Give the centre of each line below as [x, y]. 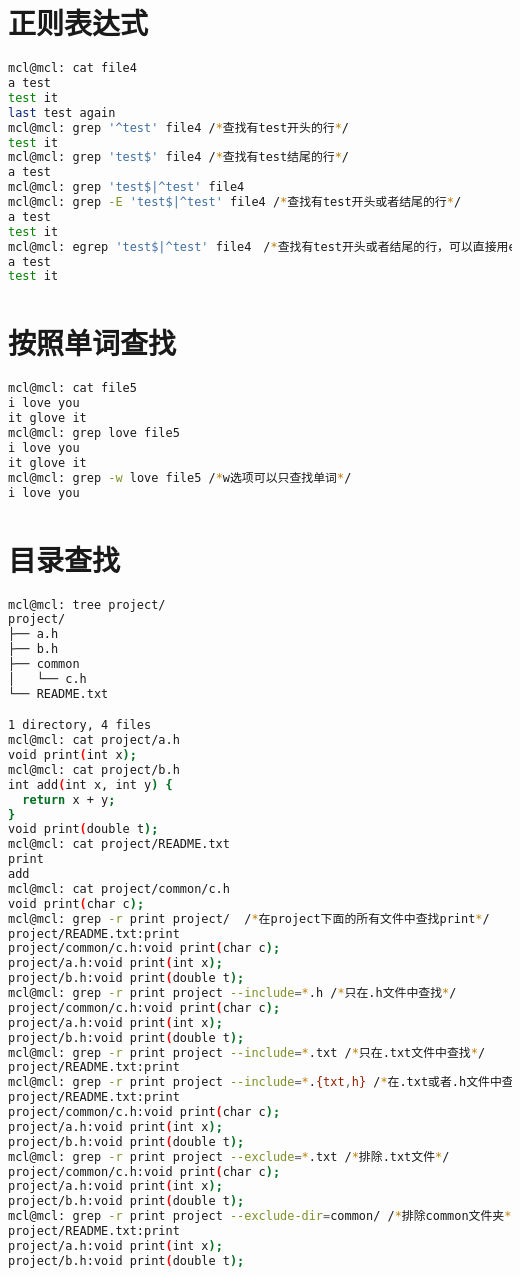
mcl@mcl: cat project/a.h [94, 740]
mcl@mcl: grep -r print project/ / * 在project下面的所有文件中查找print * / [249, 918]
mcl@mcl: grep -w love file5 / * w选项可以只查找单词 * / [180, 477]
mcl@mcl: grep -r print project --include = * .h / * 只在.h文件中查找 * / [232, 993]
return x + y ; [69, 799]
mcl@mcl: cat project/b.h [94, 769]
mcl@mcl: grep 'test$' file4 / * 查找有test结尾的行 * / [179, 157]
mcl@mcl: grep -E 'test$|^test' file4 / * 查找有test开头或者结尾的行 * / [235, 202]
